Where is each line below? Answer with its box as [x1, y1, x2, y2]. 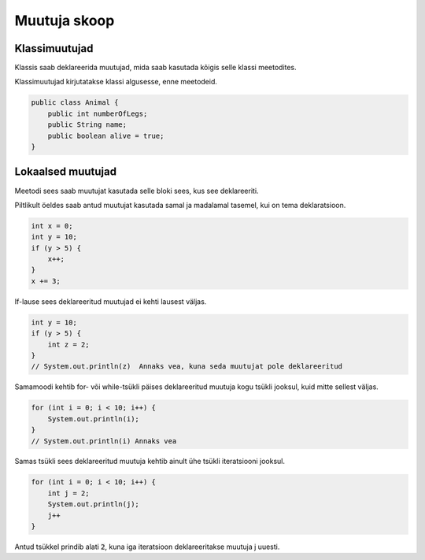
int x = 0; [31, 221, 73, 230]
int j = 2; [47, 488, 90, 498]
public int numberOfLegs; [47, 109, 148, 118]
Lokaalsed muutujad [14, 165, 117, 179]
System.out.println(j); [47, 500, 139, 509]
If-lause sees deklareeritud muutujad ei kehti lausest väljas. [14, 296, 207, 306]
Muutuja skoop [14, 12, 115, 29]
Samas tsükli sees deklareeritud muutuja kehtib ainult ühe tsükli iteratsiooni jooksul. [14, 457, 285, 466]
